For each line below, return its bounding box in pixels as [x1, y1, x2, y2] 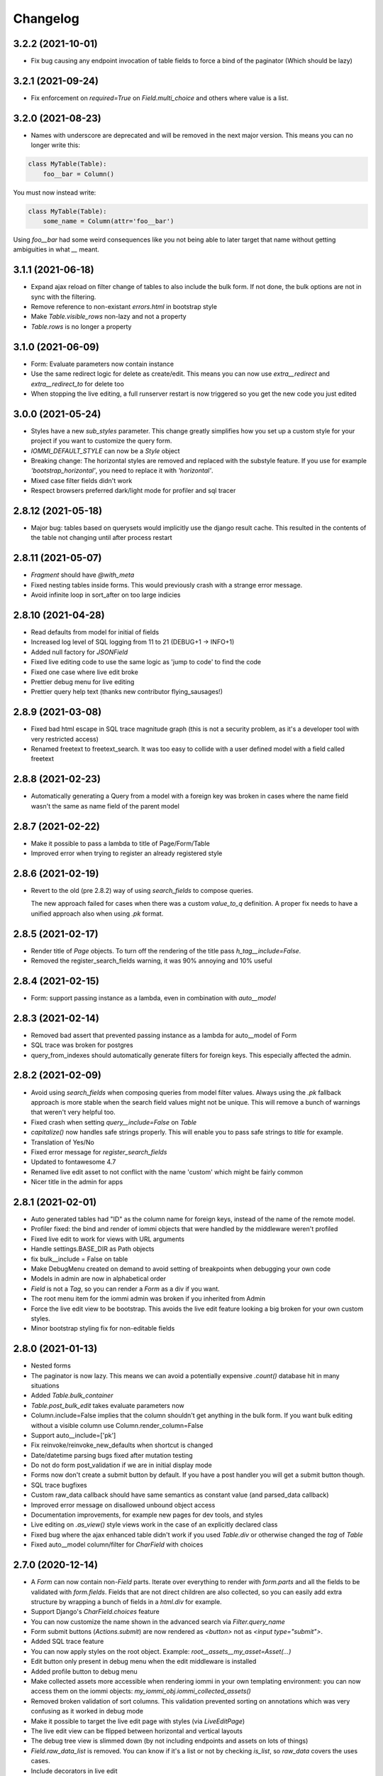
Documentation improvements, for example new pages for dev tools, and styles [30, 1510, 263, 1520]
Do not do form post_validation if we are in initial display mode [30, 1461, 212, 1470]
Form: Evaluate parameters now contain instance [30, 359, 174, 368]
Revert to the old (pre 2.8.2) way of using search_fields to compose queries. [30, 886, 253, 894]
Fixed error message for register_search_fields [30, 1147, 167, 1156]
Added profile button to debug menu [30, 1667, 138, 1676]
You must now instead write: [13, 188, 96, 197]
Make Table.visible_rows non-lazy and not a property [30, 313, 187, 321]
